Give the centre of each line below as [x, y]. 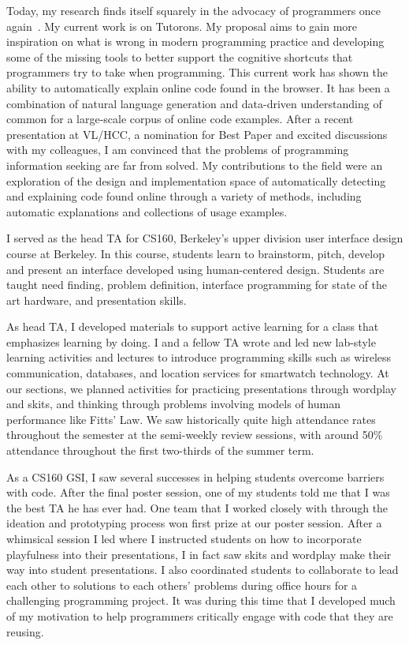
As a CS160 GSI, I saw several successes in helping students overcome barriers [195, 476]
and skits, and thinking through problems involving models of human [173, 404]
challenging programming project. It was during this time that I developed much [201, 600]
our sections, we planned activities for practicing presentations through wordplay [201, 388]
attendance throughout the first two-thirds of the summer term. [160, 450]
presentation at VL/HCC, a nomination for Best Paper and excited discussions [197, 134]
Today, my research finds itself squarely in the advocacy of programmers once [194, 10]
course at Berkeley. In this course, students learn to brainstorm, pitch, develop [195, 253]
